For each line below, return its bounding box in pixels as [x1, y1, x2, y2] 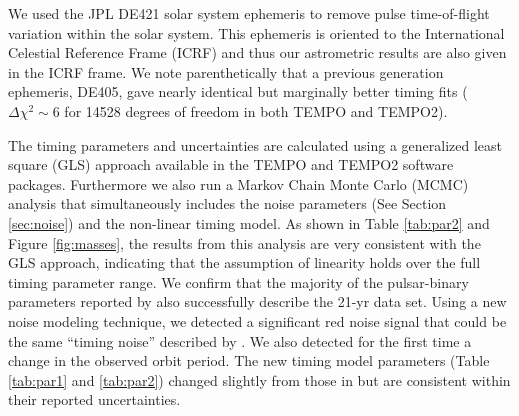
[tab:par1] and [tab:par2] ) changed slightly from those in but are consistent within [8, 369, 511, 390]
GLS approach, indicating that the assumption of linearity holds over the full [8, 252, 481, 273]
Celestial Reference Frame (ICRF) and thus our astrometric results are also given [8, 42, 507, 63]
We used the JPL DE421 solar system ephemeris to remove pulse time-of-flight [8, 3, 490, 23]
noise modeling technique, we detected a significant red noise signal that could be [8, 310, 507, 331]
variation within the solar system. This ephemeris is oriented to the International [8, 22, 505, 43]
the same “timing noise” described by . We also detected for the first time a [8, 330, 472, 351]
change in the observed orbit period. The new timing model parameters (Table [8, 350, 490, 371]
